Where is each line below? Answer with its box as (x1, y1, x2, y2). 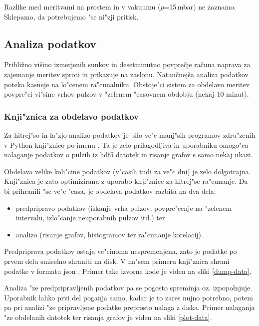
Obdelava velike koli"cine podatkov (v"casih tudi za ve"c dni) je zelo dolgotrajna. (4, 166, 251, 176)
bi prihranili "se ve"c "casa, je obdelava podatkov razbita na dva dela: (4, 185, 216, 196)
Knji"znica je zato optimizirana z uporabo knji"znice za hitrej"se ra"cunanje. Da (4, 176, 248, 186)
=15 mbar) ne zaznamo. (164, 2, 236, 12)
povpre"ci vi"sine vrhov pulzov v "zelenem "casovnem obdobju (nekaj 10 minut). (4, 89, 249, 99)
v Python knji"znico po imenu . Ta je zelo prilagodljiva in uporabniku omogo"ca (4, 139, 249, 150)
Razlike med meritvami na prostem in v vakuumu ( (4, 2, 161, 12)
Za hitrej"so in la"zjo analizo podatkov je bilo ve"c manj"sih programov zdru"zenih (4, 129, 256, 140)
